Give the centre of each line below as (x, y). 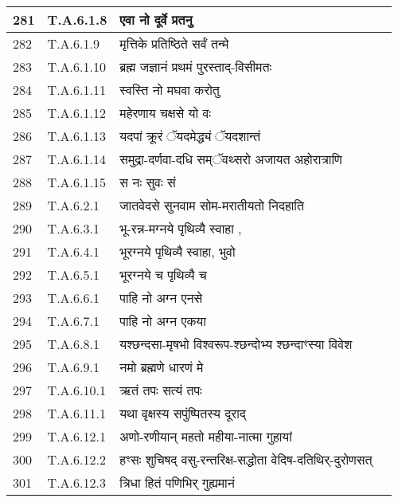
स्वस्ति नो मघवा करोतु (170, 90)
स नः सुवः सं (148, 182)
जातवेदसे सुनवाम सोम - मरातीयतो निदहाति (212, 205)
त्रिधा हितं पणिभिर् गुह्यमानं (177, 482)
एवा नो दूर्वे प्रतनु (156, 20)
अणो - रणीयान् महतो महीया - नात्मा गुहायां (206, 436)
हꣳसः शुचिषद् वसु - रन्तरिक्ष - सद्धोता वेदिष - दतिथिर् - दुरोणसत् (246, 459)
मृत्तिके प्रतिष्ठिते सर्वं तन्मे (174, 43)
